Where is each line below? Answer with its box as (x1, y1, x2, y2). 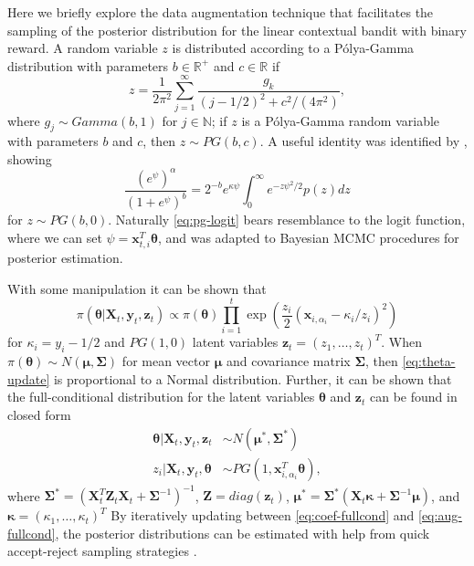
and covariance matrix (226, 351, 351, 371)
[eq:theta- (402, 351, 456, 371)
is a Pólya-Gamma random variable (241, 110, 440, 130)
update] (7, 369, 50, 388)
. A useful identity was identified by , (259, 131, 468, 151)
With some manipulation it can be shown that (7, 278, 267, 298)
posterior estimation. (7, 248, 123, 267)
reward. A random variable (7, 38, 158, 58)
